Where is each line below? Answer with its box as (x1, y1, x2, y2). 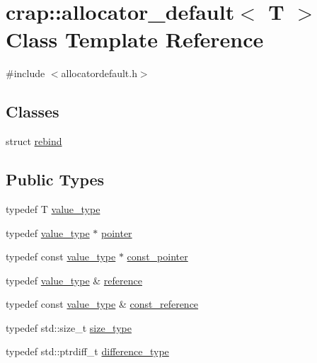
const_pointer (127, 249, 188, 264)
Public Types (6, 168, 105, 190)
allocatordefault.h (61, 66, 137, 81)
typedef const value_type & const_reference (6, 296, 199, 311)
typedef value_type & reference (6, 272, 142, 287)
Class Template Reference (6, 25, 264, 54)
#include (6, 66, 45, 81)
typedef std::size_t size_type (6, 320, 132, 335)
